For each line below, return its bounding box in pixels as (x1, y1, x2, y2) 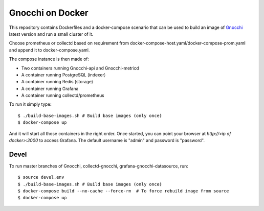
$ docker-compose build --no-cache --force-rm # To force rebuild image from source (18, 188, 229, 194)
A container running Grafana (21, 86, 79, 92)
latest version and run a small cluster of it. (9, 31, 93, 37)
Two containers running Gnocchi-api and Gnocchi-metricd (21, 65, 139, 71)
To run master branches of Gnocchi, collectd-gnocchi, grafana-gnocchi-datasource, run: (9, 163, 188, 169)
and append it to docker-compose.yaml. (9, 47, 90, 53)
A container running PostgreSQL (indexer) (21, 71, 106, 78)
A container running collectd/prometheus (21, 93, 105, 98)
